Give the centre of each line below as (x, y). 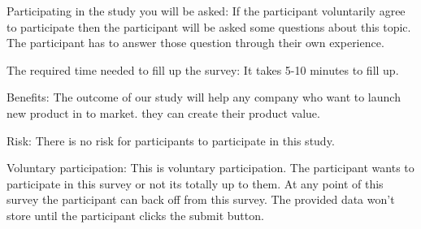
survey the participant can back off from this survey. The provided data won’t (201, 199)
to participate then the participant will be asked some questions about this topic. (209, 26)
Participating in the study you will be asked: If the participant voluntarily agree (206, 11)
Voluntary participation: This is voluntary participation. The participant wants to (210, 168)
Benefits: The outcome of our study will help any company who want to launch (204, 97)
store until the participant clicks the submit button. (135, 215)
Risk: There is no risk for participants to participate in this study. (171, 140)
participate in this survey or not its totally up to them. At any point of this (195, 183)
